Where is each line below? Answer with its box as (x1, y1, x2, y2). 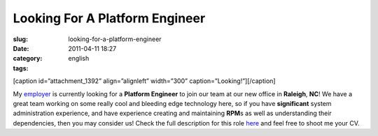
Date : (13, 44, 29, 52)
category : (13, 54, 43, 63)
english (68, 54, 90, 63)
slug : (13, 35, 28, 43)
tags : (13, 63, 29, 73)
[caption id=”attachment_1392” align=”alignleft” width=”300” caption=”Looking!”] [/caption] (13, 77, 276, 85)
